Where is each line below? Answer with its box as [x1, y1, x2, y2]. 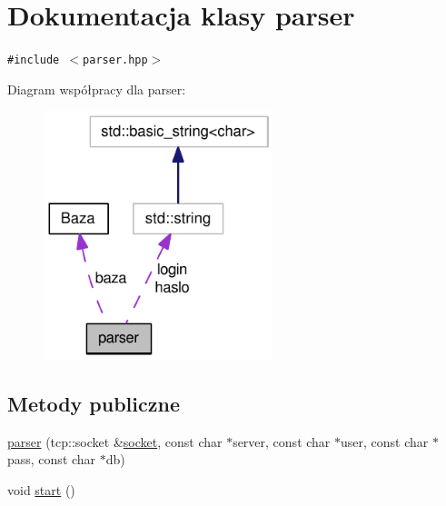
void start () [7, 480, 75, 499]
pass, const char [7, 450, 96, 469]
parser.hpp [83, 54, 148, 67]
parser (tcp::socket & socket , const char [7, 432, 223, 451]
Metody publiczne [7, 389, 180, 417]
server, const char [233, 432, 331, 451]
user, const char [341, 432, 429, 451]
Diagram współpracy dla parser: [7, 79, 186, 98]
